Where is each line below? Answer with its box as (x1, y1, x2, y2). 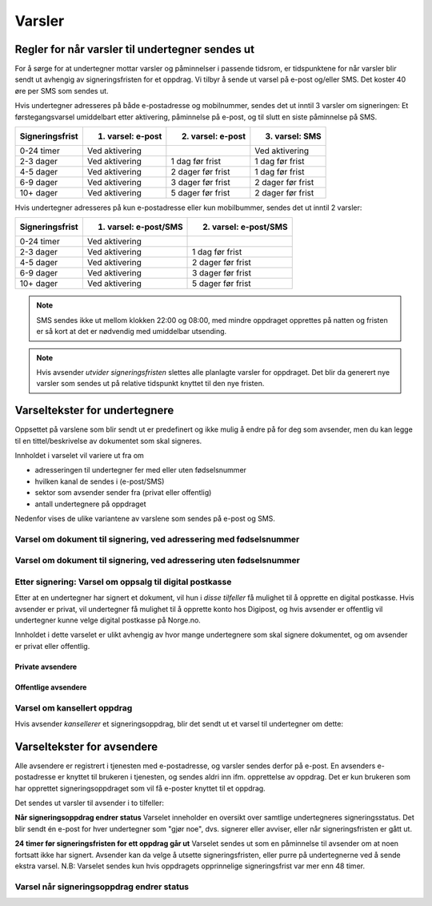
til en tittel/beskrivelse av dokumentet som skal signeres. (14, 436, 202, 445)
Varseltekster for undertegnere (14, 404, 174, 417)
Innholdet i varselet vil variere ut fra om (14, 451, 144, 461)
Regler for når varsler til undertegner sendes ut (14, 42, 255, 56)
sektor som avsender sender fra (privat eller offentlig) (34, 488, 212, 497)
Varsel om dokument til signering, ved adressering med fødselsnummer (14, 534, 300, 545)
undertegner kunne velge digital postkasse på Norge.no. (14, 615, 202, 625)
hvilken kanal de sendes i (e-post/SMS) (34, 477, 165, 486)
